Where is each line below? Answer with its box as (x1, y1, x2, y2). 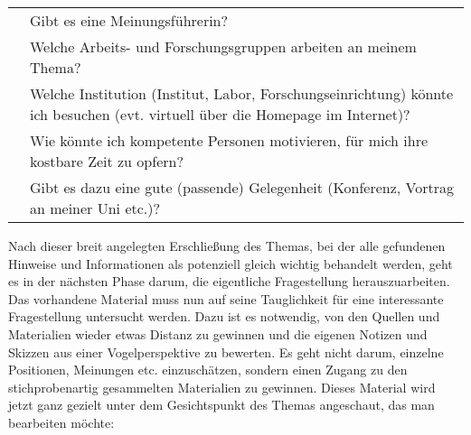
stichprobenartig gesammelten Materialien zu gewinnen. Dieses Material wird (8, 377, 436, 396)
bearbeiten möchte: (8, 412, 115, 431)
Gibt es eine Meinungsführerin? (30, 10, 229, 31)
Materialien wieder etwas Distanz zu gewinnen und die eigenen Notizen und (8, 324, 428, 343)
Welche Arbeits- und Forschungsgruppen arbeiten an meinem (30, 36, 417, 57)
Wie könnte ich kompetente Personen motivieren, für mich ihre (30, 130, 429, 151)
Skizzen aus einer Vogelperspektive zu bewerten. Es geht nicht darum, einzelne (8, 342, 444, 361)
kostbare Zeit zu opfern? (30, 151, 184, 171)
